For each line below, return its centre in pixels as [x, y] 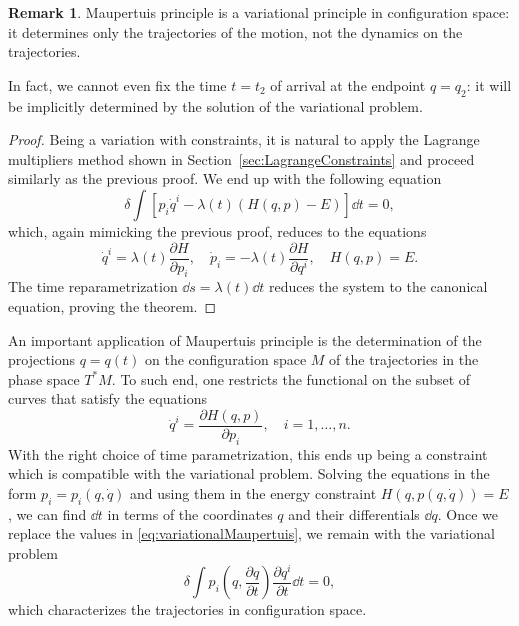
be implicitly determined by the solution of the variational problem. [215, 105]
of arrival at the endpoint [348, 84]
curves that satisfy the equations [108, 398]
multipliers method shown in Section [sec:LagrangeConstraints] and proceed [241, 158]
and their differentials [354, 513]
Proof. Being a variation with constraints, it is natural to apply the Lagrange [244, 139]
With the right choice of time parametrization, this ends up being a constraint [248, 453]
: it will [489, 84]
